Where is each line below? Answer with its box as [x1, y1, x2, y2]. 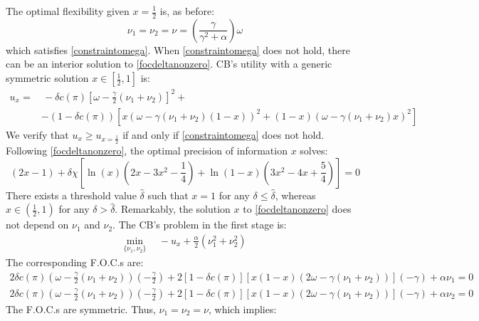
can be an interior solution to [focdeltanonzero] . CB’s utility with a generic [6, 56, 332, 71]
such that [147, 187, 189, 202]
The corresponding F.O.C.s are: [6, 255, 144, 270]
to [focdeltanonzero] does [243, 201, 352, 216]
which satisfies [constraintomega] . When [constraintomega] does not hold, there [6, 42, 350, 57]
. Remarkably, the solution [115, 201, 231, 216]
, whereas [275, 187, 316, 202]
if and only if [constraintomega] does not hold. [122, 127, 325, 142]
